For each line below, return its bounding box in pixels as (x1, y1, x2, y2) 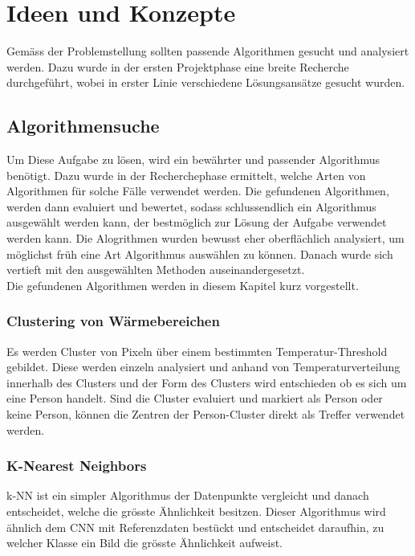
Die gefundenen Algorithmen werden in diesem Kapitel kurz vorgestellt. (6, 276, 359, 293)
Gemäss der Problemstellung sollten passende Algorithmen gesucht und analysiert (6, 43, 409, 59)
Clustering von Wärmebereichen (6, 311, 220, 331)
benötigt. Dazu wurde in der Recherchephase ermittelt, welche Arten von (6, 166, 366, 183)
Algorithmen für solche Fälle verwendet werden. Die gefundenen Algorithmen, (6, 182, 389, 199)
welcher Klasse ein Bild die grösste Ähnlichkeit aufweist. (6, 534, 283, 551)
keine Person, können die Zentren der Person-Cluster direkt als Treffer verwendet (6, 406, 405, 423)
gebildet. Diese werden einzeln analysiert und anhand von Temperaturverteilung (6, 358, 401, 375)
